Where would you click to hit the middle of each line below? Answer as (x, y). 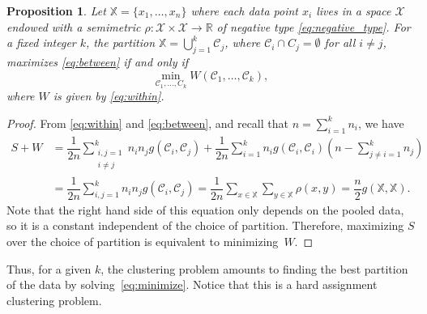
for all (340, 42)
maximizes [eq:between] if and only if (98, 61)
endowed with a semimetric (74, 26)
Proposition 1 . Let (56, 11)
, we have (381, 123)
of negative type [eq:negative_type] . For (314, 26)
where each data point (244, 11)
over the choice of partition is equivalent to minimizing (143, 241)
